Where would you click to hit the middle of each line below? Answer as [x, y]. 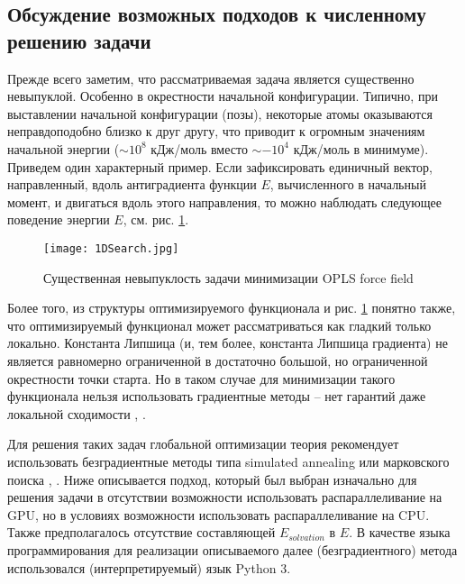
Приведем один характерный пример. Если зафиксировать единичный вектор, [220, 166]
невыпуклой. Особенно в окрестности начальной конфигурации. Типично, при [223, 96]
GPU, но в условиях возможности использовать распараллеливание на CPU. [219, 514]
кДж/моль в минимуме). [361, 148]
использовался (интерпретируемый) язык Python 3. [149, 567]
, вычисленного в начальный [348, 184]
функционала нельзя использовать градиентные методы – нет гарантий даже [217, 396]
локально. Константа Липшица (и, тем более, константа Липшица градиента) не [228, 343]
